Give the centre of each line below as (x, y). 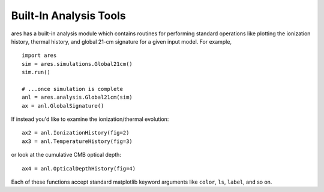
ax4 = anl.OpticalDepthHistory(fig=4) (79, 168)
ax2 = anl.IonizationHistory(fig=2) (76, 133)
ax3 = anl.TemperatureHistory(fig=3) (77, 141)
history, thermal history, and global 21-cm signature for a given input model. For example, (121, 41)
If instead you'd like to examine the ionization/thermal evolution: (90, 119)
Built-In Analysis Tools (68, 16)
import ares (39, 56)
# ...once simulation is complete (72, 89)
